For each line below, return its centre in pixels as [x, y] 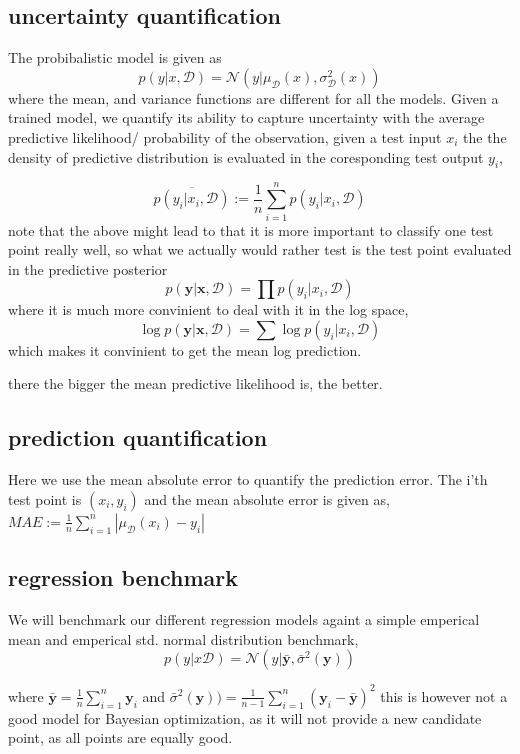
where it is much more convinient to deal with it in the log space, [208, 309]
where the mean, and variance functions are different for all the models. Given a [253, 97]
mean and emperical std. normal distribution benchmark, [183, 638]
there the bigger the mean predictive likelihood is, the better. [195, 383]
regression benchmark [123, 577]
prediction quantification [138, 437]
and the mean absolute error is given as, [267, 498]
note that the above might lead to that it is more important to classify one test [251, 229]
